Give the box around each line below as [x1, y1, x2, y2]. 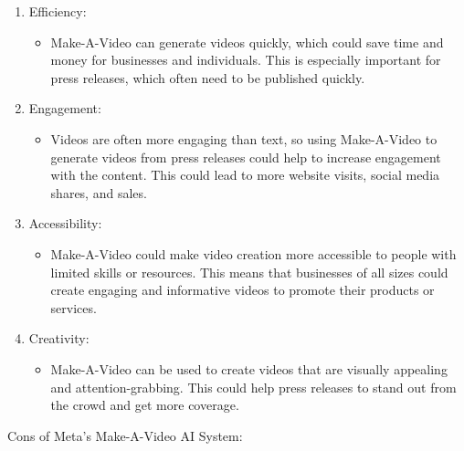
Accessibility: [28, 214, 102, 233]
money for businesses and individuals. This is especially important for [50, 50, 441, 69]
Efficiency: [28, 2, 87, 20]
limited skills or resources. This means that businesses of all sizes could [50, 262, 448, 281]
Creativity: [28, 329, 90, 348]
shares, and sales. [50, 183, 147, 202]
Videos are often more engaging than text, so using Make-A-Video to [50, 129, 438, 148]
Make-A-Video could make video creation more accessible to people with [50, 244, 457, 263]
